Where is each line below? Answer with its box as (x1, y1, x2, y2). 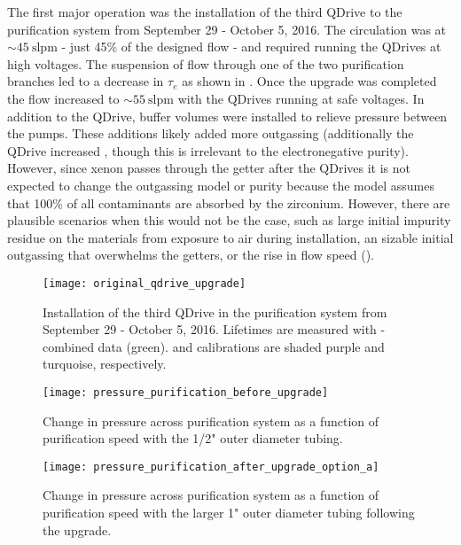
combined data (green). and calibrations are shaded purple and (43, 337, 385, 355)
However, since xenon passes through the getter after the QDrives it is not (7, 159, 411, 177)
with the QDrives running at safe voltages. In (177, 89, 425, 107)
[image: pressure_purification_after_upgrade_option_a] (43, 460, 379, 473)
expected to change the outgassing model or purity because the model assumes (7, 175, 434, 194)
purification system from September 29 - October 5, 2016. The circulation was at (7, 19, 447, 38)
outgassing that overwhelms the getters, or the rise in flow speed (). (7, 245, 374, 264)
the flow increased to (7, 89, 120, 107)
